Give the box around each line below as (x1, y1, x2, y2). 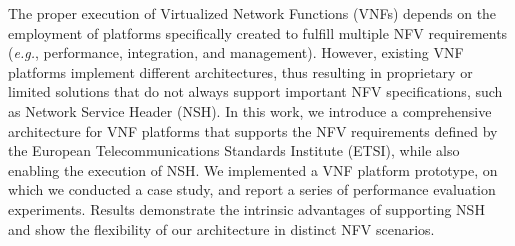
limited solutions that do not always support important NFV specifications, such (8, 81, 503, 102)
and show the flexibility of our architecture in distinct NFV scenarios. (8, 218, 435, 239)
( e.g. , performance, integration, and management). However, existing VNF (8, 42, 464, 63)
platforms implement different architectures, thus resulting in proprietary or (8, 61, 473, 82)
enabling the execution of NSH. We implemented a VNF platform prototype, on (8, 159, 498, 180)
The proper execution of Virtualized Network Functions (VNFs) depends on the (8, 3, 497, 23)
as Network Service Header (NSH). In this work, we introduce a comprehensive (8, 100, 492, 121)
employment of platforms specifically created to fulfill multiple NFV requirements (8, 22, 508, 43)
